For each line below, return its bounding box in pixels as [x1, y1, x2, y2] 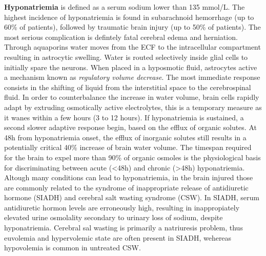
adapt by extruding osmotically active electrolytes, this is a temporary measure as [4, 101, 262, 112]
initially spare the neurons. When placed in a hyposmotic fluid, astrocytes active [4, 61, 257, 72]
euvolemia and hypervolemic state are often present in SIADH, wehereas [4, 232, 232, 243]
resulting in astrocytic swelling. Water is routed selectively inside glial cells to [4, 51, 248, 62]
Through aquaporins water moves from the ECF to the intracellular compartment [4, 41, 261, 52]
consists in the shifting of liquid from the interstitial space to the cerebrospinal [4, 81, 251, 92]
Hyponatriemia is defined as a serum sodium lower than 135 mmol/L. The [4, 2, 245, 12]
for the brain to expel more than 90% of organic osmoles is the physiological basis [4, 152, 261, 162]
